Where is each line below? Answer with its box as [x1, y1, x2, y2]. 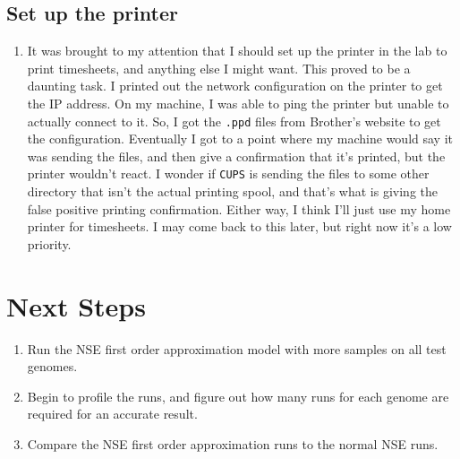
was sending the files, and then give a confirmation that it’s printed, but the [27, 146, 446, 165]
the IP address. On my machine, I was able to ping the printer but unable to [27, 93, 449, 112]
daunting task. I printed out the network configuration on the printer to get [27, 76, 443, 95]
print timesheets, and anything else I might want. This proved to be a [27, 58, 411, 77]
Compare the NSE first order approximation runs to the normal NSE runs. [27, 434, 439, 453]
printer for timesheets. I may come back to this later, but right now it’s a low [27, 217, 452, 236]
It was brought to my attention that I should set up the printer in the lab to [27, 41, 447, 60]
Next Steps [6, 287, 146, 324]
